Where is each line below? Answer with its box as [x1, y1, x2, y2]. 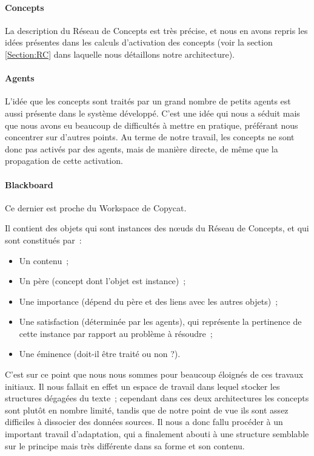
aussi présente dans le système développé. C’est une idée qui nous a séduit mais [5, 106, 300, 119]
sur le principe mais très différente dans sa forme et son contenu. [5, 439, 245, 452]
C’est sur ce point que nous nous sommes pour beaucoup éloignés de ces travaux [5, 368, 304, 381]
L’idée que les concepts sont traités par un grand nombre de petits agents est [5, 95, 291, 107]
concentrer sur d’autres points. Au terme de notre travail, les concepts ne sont [5, 131, 295, 143]
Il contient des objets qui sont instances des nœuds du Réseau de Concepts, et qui [5, 222, 309, 234]
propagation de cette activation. [5, 154, 123, 167]
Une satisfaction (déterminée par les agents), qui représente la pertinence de [19, 315, 302, 328]
